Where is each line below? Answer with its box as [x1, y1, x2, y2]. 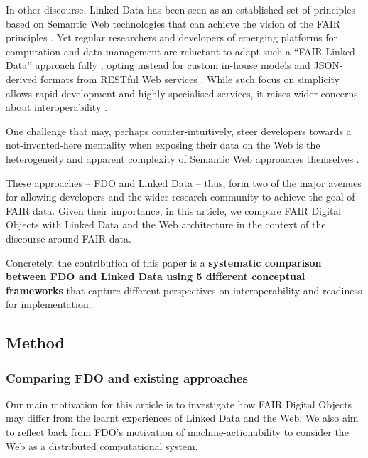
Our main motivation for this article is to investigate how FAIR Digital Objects [6, 396, 352, 411]
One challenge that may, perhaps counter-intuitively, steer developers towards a [6, 123, 352, 138]
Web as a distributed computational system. [6, 438, 198, 453]
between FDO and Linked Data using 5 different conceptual [6, 269, 305, 284]
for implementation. [6, 297, 92, 311]
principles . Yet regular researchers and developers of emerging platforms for [6, 30, 338, 45]
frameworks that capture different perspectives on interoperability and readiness [6, 282, 362, 297]
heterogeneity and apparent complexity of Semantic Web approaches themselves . [6, 151, 359, 166]
